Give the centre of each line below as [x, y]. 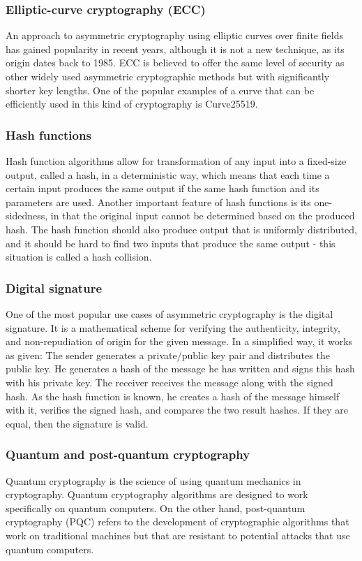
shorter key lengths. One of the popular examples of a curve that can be [160, 90]
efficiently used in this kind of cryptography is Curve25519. [132, 104]
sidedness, [27, 216]
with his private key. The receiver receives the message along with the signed [169, 382]
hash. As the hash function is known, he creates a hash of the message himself [173, 396]
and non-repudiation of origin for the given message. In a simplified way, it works [179, 341]
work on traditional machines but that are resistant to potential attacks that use [178, 535]
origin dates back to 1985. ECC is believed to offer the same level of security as [175, 63]
